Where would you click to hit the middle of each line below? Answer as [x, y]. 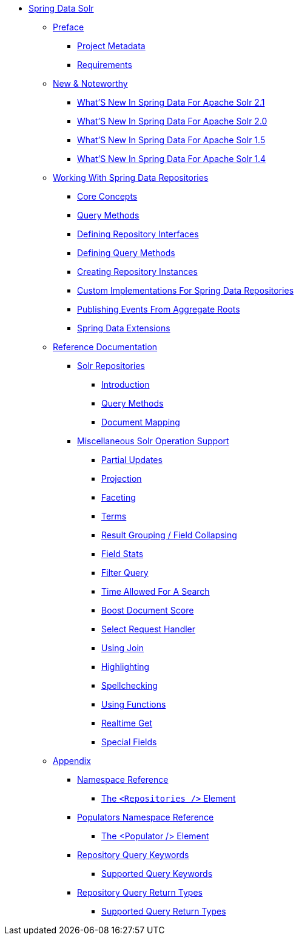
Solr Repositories [111, 366]
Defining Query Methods [126, 253]
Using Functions [134, 704]
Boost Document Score [148, 610]
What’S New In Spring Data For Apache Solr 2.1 [171, 102]
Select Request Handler [149, 629]
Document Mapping [141, 422]
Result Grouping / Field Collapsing [169, 535]
